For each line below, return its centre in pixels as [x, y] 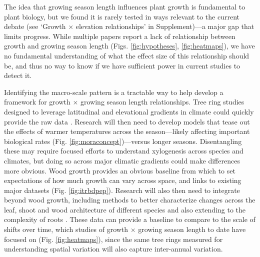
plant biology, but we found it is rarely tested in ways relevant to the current [122, 16]
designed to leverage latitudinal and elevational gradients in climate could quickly [129, 111]
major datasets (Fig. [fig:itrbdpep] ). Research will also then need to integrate [122, 190]
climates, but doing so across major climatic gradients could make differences [122, 160]
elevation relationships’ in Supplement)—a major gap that [165, 26]
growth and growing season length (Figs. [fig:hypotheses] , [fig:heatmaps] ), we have [129, 46]
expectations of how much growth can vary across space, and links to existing [123, 180]
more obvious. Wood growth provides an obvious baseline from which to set [120, 170]
